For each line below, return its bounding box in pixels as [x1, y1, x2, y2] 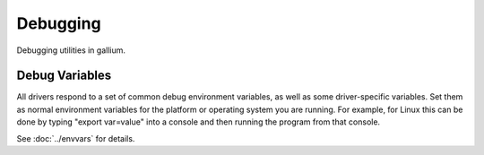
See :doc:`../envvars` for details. [16, 133, 135, 143]
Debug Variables [16, 68, 112, 83]
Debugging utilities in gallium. [16, 45, 125, 56]
